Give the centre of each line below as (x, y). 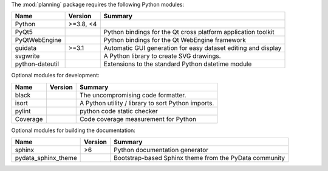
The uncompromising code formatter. (133, 95)
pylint (23, 111)
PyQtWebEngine (38, 40)
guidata (26, 48)
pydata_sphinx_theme (46, 158)
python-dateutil (37, 64)
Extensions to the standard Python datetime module (178, 64)
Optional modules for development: (55, 75)
